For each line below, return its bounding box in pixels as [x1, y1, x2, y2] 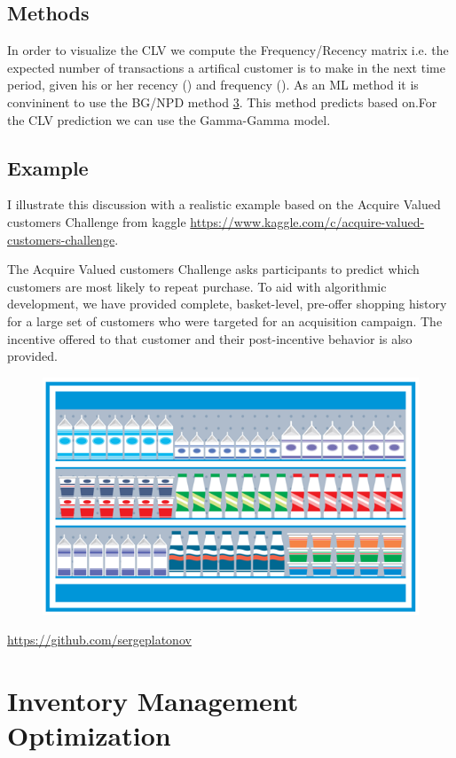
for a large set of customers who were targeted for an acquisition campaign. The [7, 311, 443, 330]
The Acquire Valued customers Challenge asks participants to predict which [7, 260, 420, 278]
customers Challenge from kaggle [7, 212, 186, 231]
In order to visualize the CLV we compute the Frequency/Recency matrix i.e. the [7, 41, 449, 59]
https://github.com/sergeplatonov [7, 630, 192, 649]
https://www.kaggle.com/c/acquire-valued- [190, 212, 425, 231]
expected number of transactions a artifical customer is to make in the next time [7, 58, 445, 76]
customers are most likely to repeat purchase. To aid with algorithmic [7, 277, 387, 295]
